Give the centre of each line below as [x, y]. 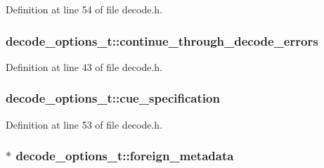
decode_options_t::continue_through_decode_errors [162, 40]
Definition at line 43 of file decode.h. [84, 66]
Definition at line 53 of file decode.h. [84, 124]
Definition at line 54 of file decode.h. [84, 9]
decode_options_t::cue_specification [113, 98]
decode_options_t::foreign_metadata [125, 156]
